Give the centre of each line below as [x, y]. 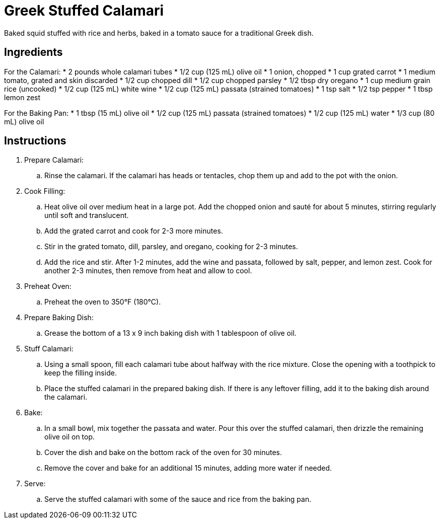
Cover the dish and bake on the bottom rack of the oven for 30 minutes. [163, 453]
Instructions [35, 141]
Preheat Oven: [48, 286]
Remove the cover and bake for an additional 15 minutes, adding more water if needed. [188, 468]
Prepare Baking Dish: [59, 318]
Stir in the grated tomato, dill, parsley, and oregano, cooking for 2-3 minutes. [171, 247]
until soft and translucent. [87, 215]
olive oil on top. [70, 437]
